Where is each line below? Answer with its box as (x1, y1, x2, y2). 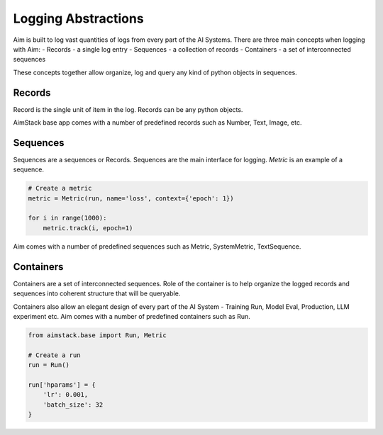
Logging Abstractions (13, 11, 145, 26)
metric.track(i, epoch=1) (43, 224, 133, 232)
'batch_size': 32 (43, 400, 104, 409)
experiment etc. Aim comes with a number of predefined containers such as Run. (13, 312, 251, 320)
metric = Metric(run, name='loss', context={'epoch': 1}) (28, 194, 234, 202)
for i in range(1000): (28, 214, 107, 222)
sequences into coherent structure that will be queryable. (13, 289, 181, 298)
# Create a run (28, 351, 81, 359)
